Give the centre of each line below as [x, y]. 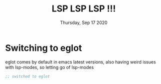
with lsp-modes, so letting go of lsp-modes [49, 67]
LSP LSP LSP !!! [84, 9]
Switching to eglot [44, 48]
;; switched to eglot [28, 76]
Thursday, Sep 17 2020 [84, 22]
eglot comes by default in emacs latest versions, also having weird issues [80, 62]
